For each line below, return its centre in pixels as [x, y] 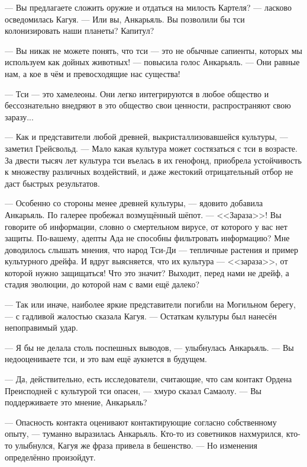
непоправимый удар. [41, 327]
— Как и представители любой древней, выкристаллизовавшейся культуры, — [146, 137]
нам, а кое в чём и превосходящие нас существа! [93, 73]
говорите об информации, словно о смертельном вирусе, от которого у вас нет [146, 226]
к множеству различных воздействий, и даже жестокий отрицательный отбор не [149, 172]
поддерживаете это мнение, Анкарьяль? [76, 402]
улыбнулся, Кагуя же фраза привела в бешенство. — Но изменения [136, 445]
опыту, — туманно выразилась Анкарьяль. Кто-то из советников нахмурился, [144, 434]
